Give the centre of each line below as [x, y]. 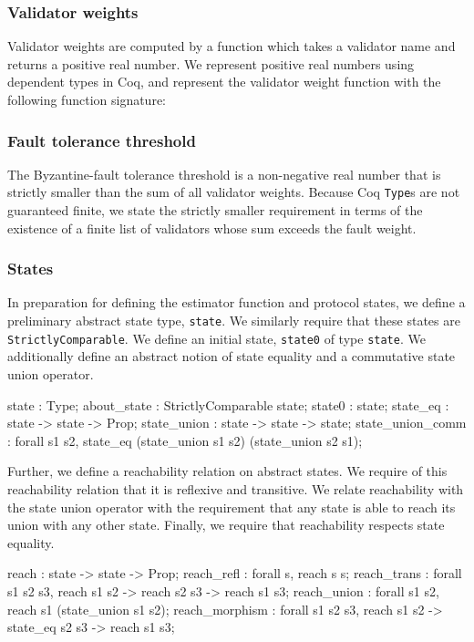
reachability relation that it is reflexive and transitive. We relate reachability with [236, 488]
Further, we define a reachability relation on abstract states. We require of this [227, 471]
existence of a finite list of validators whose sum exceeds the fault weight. [212, 228]
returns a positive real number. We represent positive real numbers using [211, 63]
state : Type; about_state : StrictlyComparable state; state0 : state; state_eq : [228, 404]
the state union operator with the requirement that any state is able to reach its [232, 507]
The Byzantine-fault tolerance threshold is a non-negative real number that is [224, 174]
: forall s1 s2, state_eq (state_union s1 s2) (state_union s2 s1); [185, 440]
